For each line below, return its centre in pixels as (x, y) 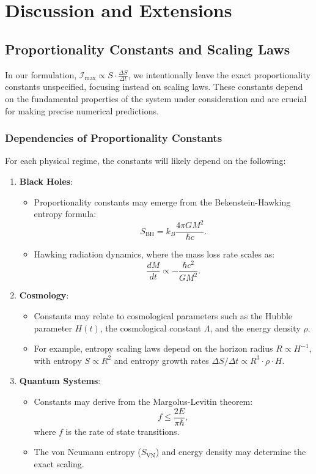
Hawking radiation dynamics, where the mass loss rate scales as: (154, 254)
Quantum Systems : (60, 381)
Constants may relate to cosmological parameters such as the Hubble (163, 316)
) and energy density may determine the (231, 452)
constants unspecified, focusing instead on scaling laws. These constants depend (154, 87)
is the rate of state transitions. (123, 431)
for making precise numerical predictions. (82, 110)
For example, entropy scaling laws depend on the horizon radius (153, 348)
